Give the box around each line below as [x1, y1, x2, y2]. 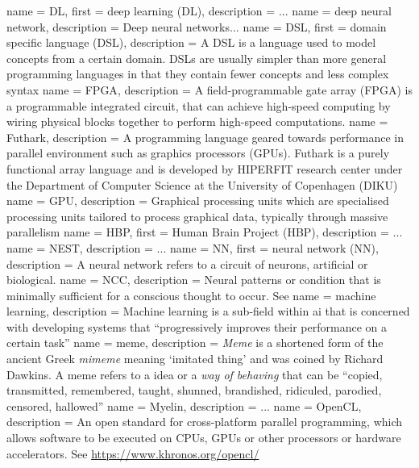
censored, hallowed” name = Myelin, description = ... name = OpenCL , [6, 397, 362, 414]
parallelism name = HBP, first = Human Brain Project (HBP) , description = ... [6, 224, 403, 240]
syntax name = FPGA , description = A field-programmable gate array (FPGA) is [6, 81, 413, 98]
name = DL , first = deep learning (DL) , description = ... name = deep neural [6, 2, 392, 19]
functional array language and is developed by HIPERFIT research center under [6, 160, 403, 177]
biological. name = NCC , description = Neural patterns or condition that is [6, 271, 381, 288]
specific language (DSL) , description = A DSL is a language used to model [6, 34, 376, 51]
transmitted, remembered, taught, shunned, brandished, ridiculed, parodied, [6, 382, 382, 399]
